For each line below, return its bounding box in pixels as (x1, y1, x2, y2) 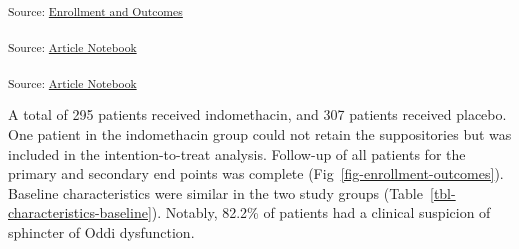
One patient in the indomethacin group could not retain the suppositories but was (8, 123, 512, 144)
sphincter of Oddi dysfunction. (8, 221, 195, 242)
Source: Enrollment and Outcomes (8, 2, 183, 19)
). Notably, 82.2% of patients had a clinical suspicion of (151, 202, 491, 223)
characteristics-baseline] (8, 202, 152, 223)
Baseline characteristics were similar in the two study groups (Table (8, 182, 423, 203)
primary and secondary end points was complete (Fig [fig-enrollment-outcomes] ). (8, 163, 504, 184)
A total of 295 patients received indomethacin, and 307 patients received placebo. (8, 104, 507, 125)
